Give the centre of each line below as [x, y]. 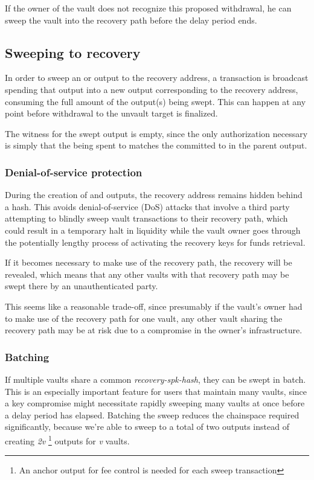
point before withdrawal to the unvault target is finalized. [111, 113]
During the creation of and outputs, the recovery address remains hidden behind [154, 195]
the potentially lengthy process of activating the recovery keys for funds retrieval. [155, 242]
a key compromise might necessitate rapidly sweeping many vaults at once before [155, 403]
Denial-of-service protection [74, 172]
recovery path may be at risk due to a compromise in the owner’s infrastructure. [154, 330]
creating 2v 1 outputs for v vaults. [67, 440]
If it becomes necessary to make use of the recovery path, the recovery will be [149, 262]
